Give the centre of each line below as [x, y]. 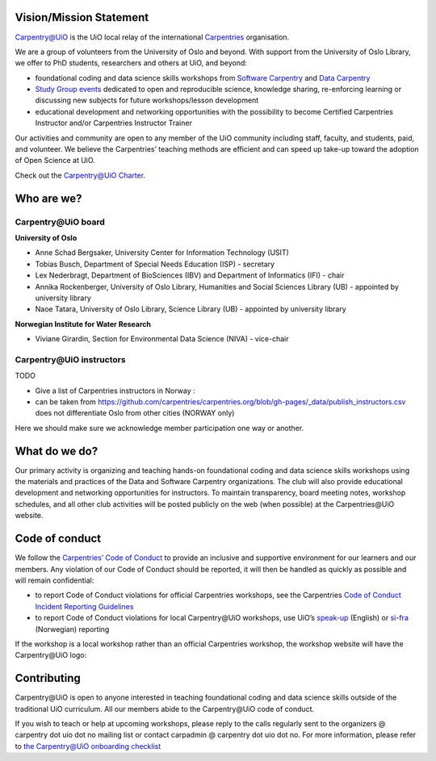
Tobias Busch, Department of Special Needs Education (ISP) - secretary [155, 264]
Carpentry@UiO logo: [51, 655]
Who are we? [48, 198]
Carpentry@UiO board [60, 222]
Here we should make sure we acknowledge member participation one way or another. [159, 428]
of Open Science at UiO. [55, 161]
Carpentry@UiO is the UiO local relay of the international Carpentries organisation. [152, 37]
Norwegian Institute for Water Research [83, 324]
